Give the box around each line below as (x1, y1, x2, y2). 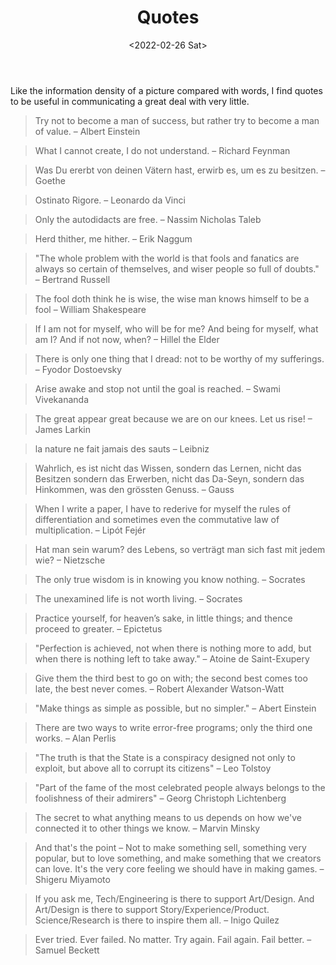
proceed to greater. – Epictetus (34, 622, 163, 635)
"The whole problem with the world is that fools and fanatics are (34, 252, 300, 264)
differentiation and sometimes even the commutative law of (34, 513, 280, 525)
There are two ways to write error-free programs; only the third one (34, 721, 313, 733)
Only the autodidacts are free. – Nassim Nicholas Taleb (34, 213, 262, 225)
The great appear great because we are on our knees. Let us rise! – (34, 412, 313, 425)
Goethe (34, 174, 66, 186)
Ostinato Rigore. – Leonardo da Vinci (34, 194, 186, 206)
